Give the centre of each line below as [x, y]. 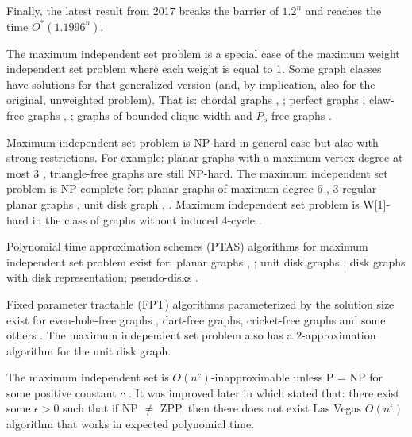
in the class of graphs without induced [125, 219]
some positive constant [62, 392]
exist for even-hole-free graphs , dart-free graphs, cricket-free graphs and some [196, 319]
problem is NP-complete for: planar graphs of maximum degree [160, 188]
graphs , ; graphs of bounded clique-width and [140, 115]
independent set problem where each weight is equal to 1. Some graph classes [194, 69]
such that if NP [100, 408]
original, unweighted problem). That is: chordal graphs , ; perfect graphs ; [186, 100]
